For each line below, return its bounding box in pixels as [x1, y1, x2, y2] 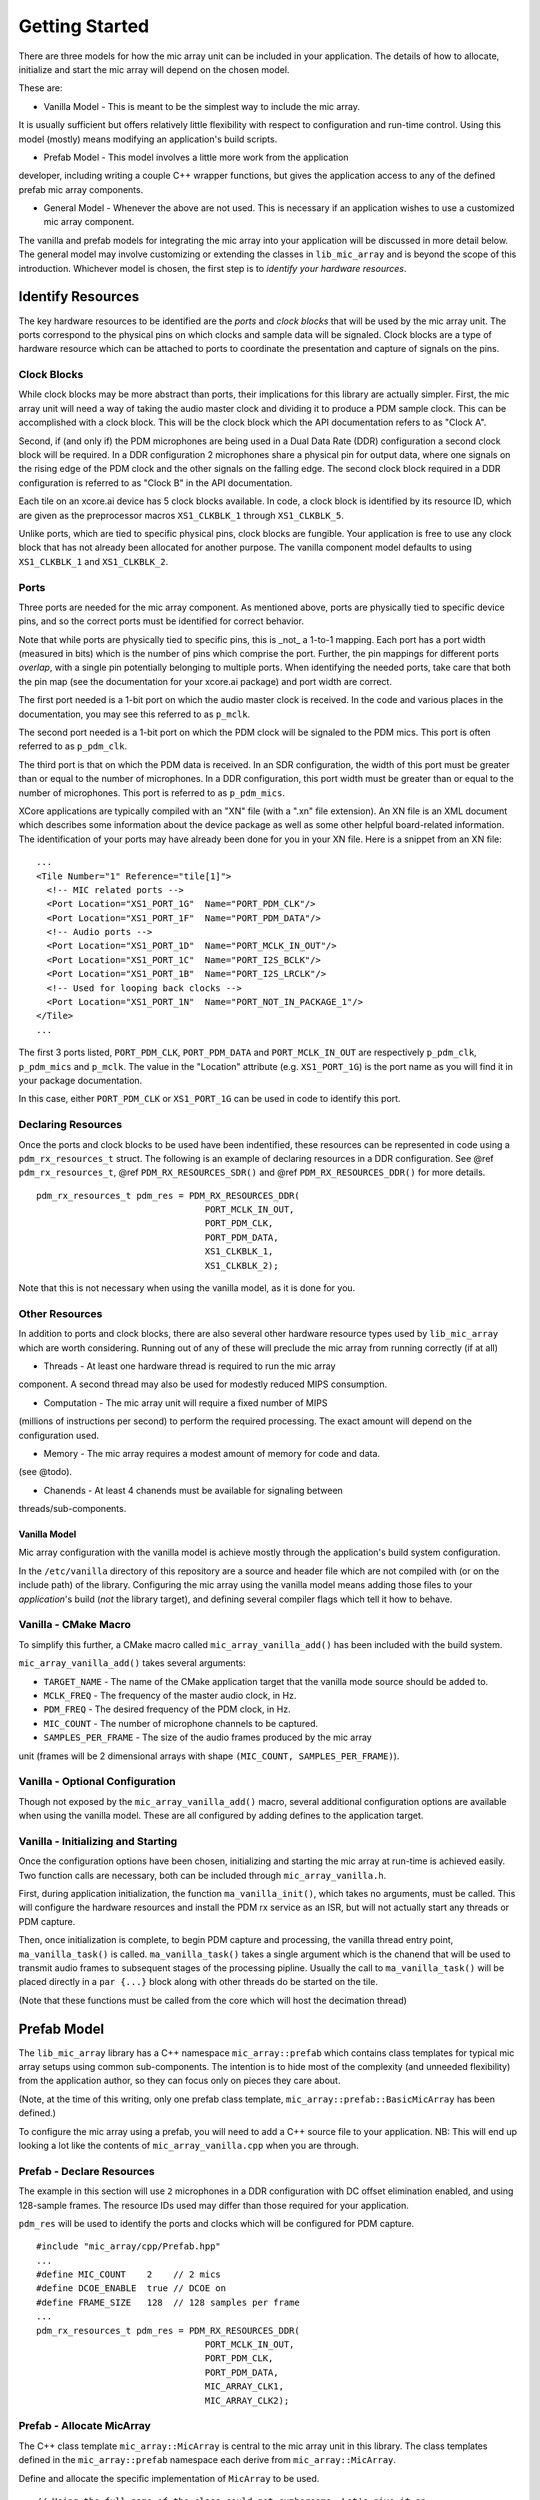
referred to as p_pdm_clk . [18, 740, 128, 752]
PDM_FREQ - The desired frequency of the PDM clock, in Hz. [43, 1703, 291, 1715]
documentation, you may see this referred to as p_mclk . [18, 708, 251, 720]
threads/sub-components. [18, 1503, 127, 1515]
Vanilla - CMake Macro [18, 1618, 132, 1632]
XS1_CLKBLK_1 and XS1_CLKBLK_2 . [18, 555, 169, 567]
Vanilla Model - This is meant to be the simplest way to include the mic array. [43, 100, 360, 112]
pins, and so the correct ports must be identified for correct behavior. [18, 615, 305, 627]
